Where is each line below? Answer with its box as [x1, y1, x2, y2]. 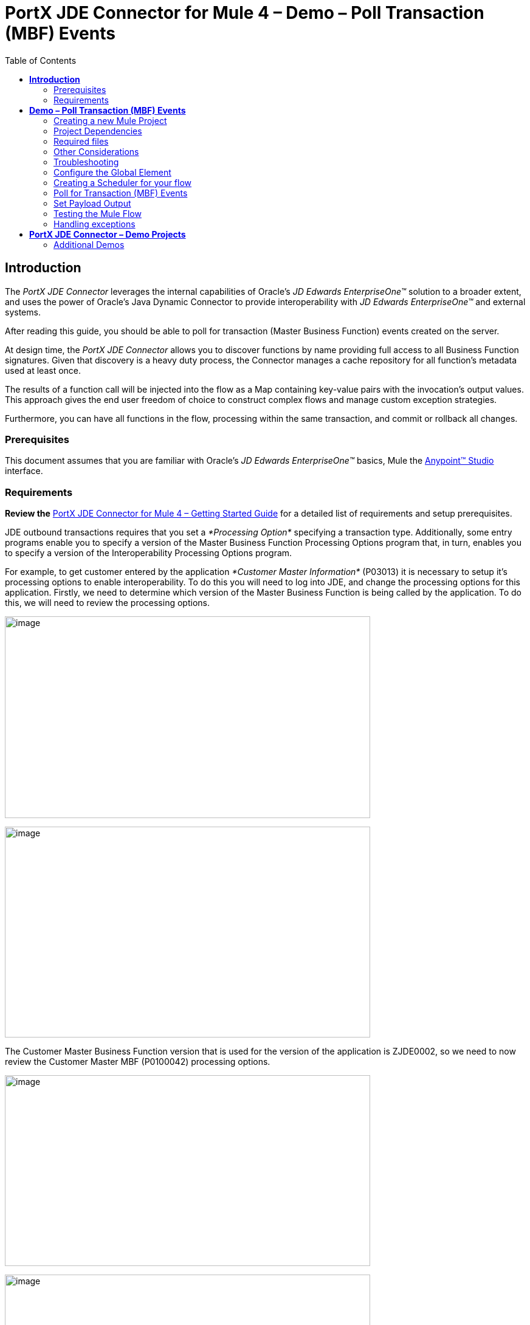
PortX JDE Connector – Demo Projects [29, 229, 186, 239]
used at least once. [5, 365, 81, 376]
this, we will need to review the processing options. [5, 597, 210, 608]
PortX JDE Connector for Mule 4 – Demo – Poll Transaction [5, 2, 484, 23]
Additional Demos [53, 239, 125, 250]
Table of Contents [5, 55, 77, 66]
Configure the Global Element [53, 167, 171, 177]
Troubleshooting [53, 156, 119, 167]
